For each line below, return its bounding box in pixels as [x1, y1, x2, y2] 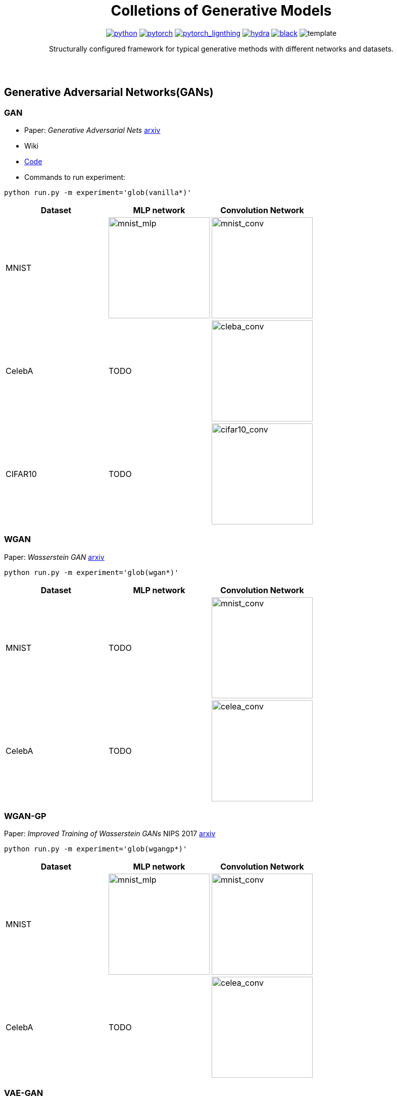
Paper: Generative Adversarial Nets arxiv [24, 125, 161, 134]
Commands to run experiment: [24, 172, 126, 181]
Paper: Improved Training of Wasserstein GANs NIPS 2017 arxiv [4, 829, 216, 838]
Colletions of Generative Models [111, 2, 332, 19]
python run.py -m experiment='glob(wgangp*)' [4, 845, 187, 853]
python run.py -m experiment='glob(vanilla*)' [4, 188, 191, 197]
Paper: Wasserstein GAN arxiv [4, 552, 105, 561]
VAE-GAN [4, 1087, 43, 1098]
